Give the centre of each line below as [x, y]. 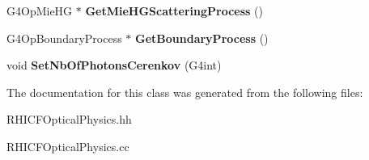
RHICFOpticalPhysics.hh [69, 119]
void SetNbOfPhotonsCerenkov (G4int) [114, 65]
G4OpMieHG [40, 11]
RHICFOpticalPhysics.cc [68, 146]
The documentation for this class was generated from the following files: [185, 92]
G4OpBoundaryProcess [64, 38]
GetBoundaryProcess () [202, 38]
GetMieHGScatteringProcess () [174, 11]
